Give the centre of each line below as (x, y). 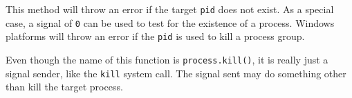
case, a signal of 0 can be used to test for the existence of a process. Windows (170, 22)
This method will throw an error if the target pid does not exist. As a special (170, 9)
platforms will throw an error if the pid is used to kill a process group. (155, 36)
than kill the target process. (64, 87)
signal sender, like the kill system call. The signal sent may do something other (176, 73)
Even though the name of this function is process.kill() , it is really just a (167, 59)
